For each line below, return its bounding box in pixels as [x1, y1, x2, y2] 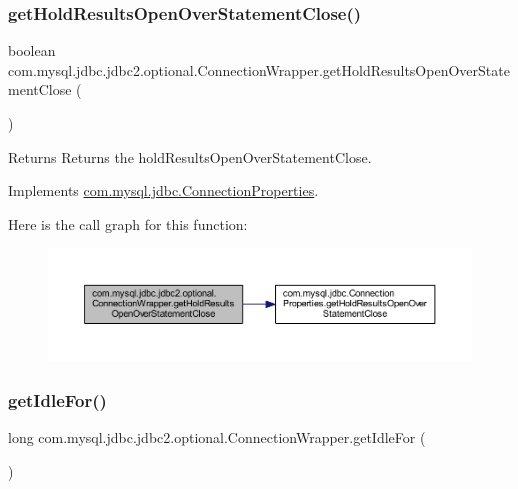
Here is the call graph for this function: [8, 213, 248, 234]
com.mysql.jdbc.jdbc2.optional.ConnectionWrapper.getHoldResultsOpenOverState [8, 59, 510, 80]
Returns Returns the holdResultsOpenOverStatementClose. [8, 146, 372, 167]
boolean [8, 40, 56, 61]
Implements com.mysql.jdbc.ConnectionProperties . [8, 180, 319, 201]
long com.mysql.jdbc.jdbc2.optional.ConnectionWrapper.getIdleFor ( [8, 426, 426, 447]
